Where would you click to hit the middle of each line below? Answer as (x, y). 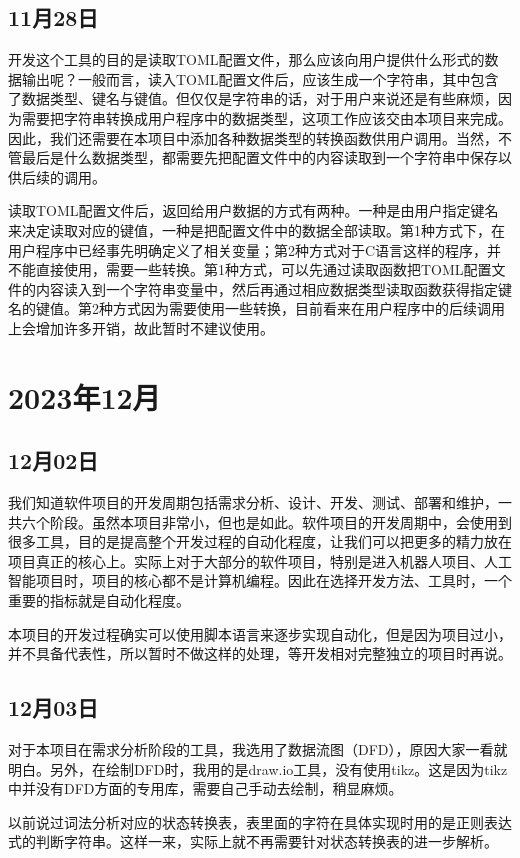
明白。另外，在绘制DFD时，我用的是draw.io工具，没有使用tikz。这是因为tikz (258, 768)
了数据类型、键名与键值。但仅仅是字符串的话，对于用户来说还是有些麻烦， (253, 98)
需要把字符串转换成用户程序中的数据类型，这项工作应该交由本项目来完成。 (266, 117)
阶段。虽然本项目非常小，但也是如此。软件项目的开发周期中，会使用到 (280, 521)
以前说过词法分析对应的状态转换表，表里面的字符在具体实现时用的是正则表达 (260, 821)
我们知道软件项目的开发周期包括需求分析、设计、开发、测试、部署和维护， (253, 502)
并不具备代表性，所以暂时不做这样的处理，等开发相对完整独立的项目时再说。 (260, 653)
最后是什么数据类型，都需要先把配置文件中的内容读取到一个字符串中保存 (259, 157)
